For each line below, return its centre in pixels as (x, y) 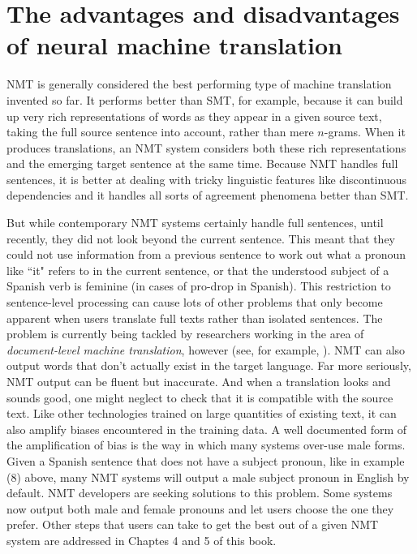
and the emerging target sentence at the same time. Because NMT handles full (202, 163)
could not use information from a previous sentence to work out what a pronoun (206, 254)
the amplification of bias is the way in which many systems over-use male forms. (206, 445)
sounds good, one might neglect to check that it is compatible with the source (200, 397)
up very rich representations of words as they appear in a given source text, (194, 116)
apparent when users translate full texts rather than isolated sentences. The (195, 318)
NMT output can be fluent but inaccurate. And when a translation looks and (199, 381)
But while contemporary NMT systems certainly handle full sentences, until (195, 223)
